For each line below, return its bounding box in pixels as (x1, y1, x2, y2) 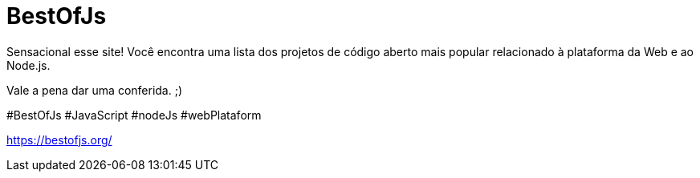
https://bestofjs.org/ (6, 132, 112, 147)
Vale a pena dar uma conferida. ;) (6, 83, 183, 97)
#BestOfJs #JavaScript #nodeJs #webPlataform (6, 107, 262, 122)
